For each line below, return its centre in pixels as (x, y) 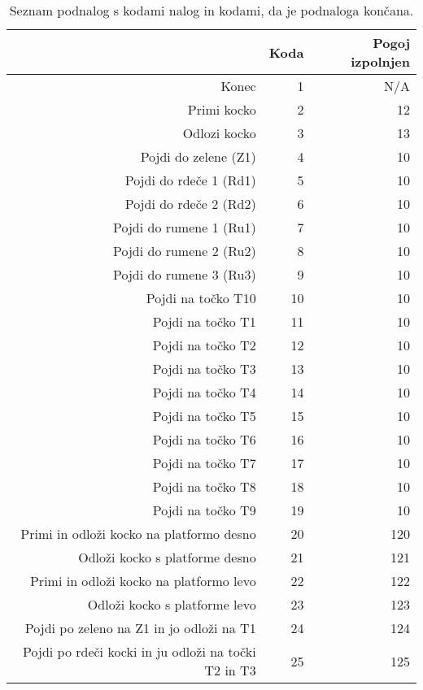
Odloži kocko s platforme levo (172, 604)
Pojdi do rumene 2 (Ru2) (185, 251)
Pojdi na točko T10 (201, 298)
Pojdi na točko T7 (204, 463)
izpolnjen (380, 61)
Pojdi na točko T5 (204, 416)
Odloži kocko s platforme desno (167, 557)
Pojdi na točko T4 (204, 392)
